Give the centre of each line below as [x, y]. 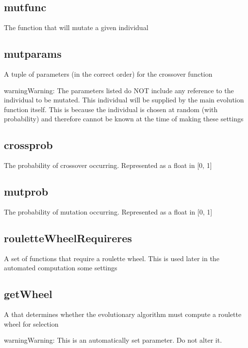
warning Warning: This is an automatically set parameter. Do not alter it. [113, 340]
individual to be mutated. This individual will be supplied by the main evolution [124, 100]
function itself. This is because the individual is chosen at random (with [111, 109]
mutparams [33, 54]
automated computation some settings [61, 268]
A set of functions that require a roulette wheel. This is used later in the [112, 258]
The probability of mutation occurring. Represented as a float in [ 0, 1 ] [108, 211]
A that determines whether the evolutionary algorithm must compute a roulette [123, 314]
